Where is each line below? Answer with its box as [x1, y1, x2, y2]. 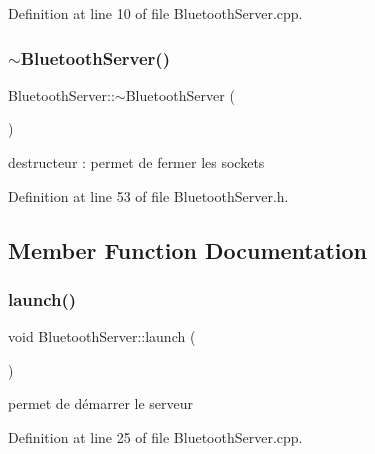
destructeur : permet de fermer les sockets [8, 152, 265, 172]
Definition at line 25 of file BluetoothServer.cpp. [8, 426, 303, 447]
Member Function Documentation [8, 234, 368, 265]
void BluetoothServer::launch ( [8, 326, 196, 347]
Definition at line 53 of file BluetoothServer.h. [8, 185, 289, 206]
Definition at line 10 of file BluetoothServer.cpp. [8, 3, 303, 23]
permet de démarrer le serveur [8, 393, 194, 414]
